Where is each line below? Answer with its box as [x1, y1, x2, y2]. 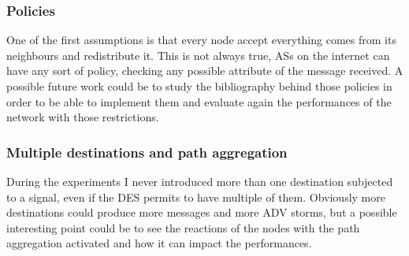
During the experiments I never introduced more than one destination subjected [6, 173, 393, 189]
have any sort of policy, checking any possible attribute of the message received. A [6, 62, 403, 79]
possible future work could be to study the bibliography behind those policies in [6, 78, 392, 94]
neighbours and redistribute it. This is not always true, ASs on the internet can [6, 46, 390, 63]
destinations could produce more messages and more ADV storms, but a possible [6, 204, 397, 221]
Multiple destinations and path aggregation [6, 142, 288, 161]
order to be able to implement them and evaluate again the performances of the [6, 93, 392, 109]
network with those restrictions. [6, 109, 159, 125]
